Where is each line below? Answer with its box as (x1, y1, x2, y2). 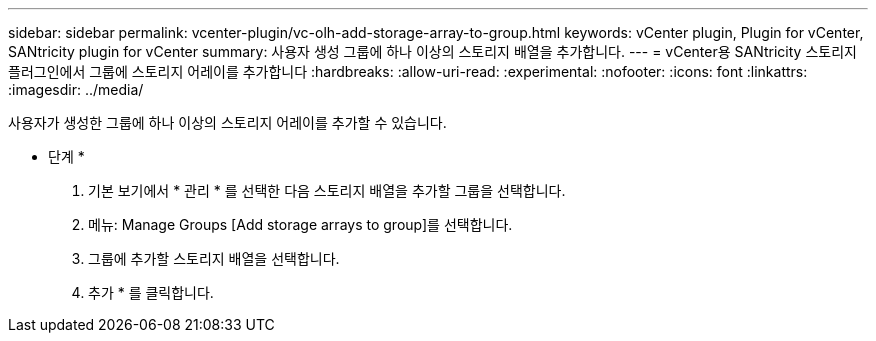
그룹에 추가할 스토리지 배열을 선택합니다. (88, 250, 340, 267)
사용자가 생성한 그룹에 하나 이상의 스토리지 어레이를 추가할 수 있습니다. (8, 114, 447, 131)
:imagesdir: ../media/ (8, 81, 144, 98)
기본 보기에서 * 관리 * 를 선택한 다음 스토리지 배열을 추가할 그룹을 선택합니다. (88, 182, 566, 199)
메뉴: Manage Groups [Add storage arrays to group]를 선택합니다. (88, 216, 513, 233)
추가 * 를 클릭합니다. (88, 284, 214, 301)
